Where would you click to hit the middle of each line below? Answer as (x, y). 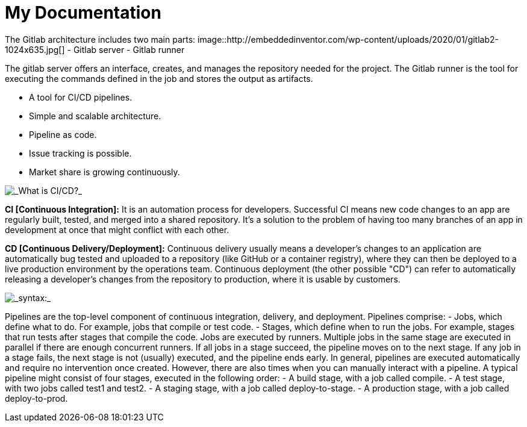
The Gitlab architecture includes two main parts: (100, 39)
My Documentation (83, 13)
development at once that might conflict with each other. (117, 229)
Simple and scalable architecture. (95, 116)
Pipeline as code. (63, 134)
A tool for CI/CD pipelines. (81, 97)
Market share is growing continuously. (104, 172)
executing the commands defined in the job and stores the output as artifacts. (159, 78)
